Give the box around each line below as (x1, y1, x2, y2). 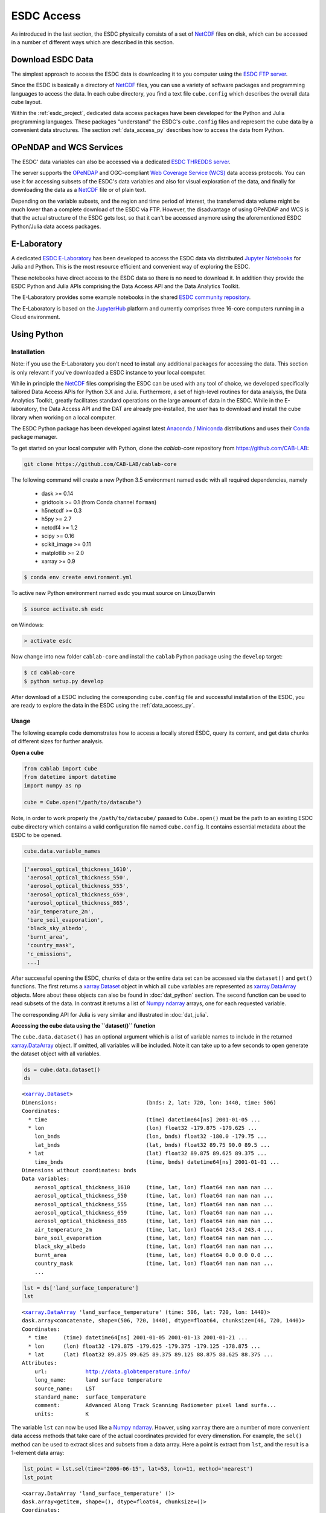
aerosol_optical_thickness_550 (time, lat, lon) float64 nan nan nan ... (34, 1192, 273, 1200)
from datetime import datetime (24, 773, 117, 781)
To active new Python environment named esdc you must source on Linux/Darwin (11, 589, 216, 597)
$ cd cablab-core (24, 669, 75, 676)
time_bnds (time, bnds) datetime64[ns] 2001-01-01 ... (34, 1158, 280, 1165)
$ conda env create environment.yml (24, 574, 133, 581)
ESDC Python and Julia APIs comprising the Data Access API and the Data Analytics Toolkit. (11, 282, 240, 290)
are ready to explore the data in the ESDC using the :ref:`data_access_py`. (11, 701, 195, 709)
